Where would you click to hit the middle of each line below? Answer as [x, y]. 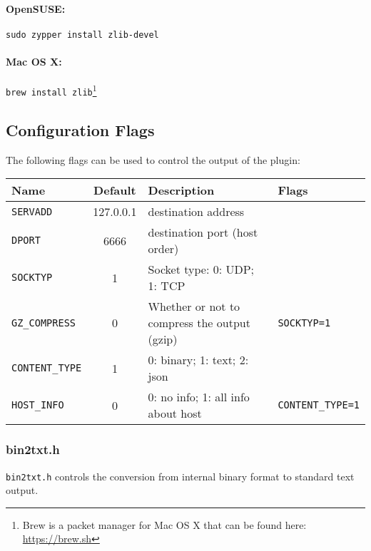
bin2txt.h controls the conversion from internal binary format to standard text [180, 476]
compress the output [199, 323]
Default [115, 190]
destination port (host [203, 232]
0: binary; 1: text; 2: [198, 360]
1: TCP [167, 286]
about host [175, 413]
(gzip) [163, 339]
